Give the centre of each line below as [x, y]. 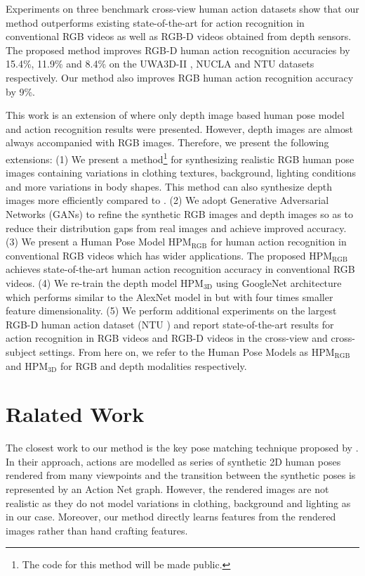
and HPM [27, 365]
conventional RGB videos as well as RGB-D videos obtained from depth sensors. [179, 36]
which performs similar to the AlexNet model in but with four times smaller [170, 296]
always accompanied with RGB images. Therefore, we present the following [167, 142]
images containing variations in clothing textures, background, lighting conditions [181, 173]
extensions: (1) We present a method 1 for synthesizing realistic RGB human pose [180, 158]
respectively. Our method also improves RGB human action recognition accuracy [180, 77]
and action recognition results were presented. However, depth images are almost [179, 128]
